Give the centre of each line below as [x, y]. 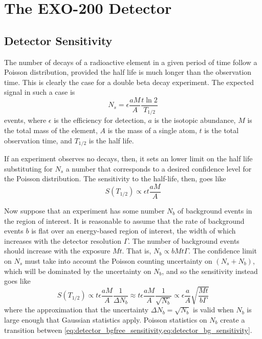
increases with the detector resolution [63, 240]
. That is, [137, 251]
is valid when [213, 310]
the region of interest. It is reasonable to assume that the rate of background [124, 220]
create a [233, 319]
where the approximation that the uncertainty [77, 310]
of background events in [215, 210]
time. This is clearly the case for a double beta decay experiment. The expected [129, 82]
